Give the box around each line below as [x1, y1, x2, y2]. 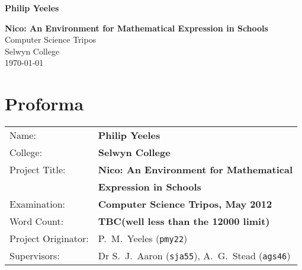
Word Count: [9, 214, 64, 228]
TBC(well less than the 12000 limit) [98, 214, 270, 228]
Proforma [5, 91, 84, 116]
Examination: [9, 197, 66, 211]
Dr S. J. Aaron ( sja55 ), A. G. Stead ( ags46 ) [98, 249, 291, 263]
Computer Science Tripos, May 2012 [98, 197, 272, 211]
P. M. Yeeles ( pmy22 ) [98, 231, 188, 246]
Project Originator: [9, 231, 89, 246]
